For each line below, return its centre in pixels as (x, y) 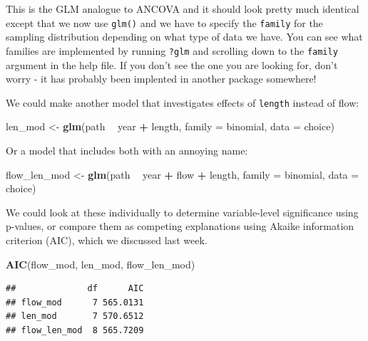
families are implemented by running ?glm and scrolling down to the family (172, 50)
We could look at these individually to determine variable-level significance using (182, 212)
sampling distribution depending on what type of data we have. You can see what (184, 37)
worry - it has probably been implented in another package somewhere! (161, 79)
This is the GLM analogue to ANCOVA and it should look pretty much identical (183, 9)
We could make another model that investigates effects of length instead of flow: (183, 102)
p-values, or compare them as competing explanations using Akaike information (180, 226)
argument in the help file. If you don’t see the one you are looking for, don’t (172, 64)
